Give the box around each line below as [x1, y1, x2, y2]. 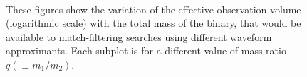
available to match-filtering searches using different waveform [6, 29, 272, 44]
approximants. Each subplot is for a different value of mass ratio [6, 43, 286, 58]
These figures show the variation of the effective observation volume [6, 1, 301, 16]
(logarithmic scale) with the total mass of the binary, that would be [6, 16, 301, 30]
